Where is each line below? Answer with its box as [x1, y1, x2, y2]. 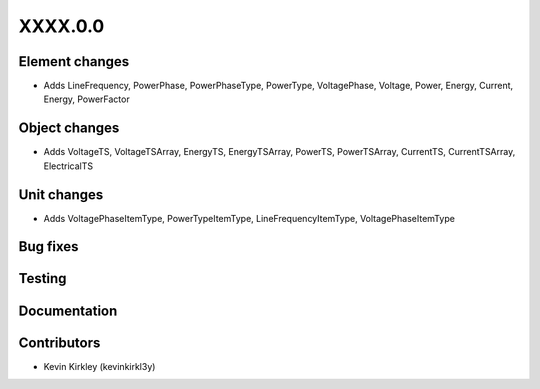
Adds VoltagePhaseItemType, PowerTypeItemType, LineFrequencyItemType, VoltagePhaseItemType [43, 212, 455, 224]
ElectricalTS [43, 160, 94, 172]
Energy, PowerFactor [43, 93, 130, 105]
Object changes [18, 120, 120, 137]
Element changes [18, 53, 130, 70]
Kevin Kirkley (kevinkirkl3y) [43, 360, 156, 372]
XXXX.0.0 [18, 15, 105, 37]
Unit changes [18, 186, 104, 203]
